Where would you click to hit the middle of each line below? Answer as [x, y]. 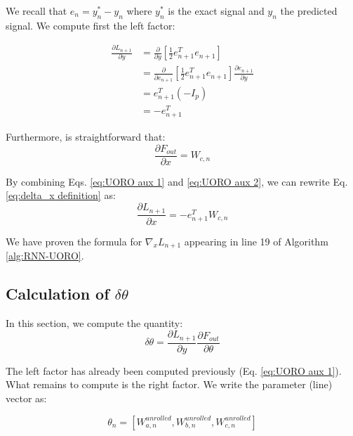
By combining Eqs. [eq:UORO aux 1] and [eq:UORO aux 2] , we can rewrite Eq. [177, 181]
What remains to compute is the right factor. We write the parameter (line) [169, 384]
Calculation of [58, 293]
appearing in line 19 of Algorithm [256, 241]
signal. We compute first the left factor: [91, 25]
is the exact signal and [216, 11]
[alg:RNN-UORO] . [45, 255]
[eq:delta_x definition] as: [61, 195]
